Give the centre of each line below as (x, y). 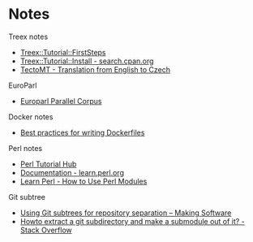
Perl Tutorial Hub (48, 164)
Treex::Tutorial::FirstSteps (63, 52)
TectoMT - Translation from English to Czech (95, 69)
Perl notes (26, 148)
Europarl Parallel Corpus (61, 101)
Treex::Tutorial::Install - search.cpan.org (87, 61)
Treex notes (28, 37)
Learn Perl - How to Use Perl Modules (84, 181)
